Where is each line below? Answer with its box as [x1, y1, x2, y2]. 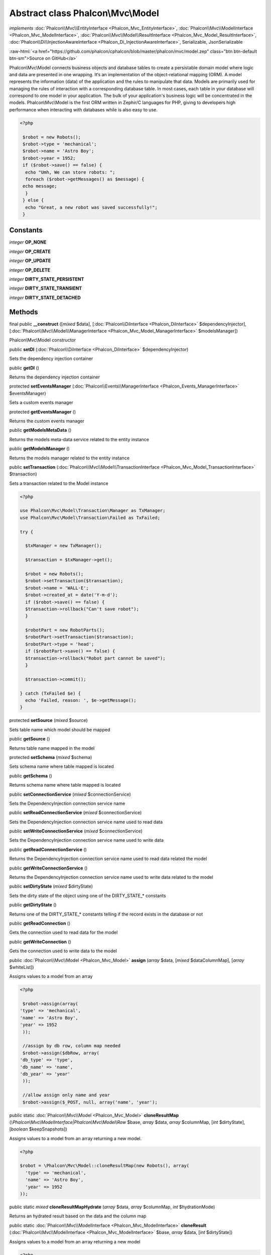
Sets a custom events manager [9, 400, 74, 406]
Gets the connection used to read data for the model [9, 929, 118, 936]
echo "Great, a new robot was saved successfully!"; [25, 204, 158, 210]
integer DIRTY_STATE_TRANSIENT [9, 285, 82, 291]
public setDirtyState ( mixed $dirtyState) [9, 884, 93, 890]
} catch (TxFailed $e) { [20, 690, 81, 696]
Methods [9, 308, 38, 316]
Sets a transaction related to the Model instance [9, 480, 108, 486]
